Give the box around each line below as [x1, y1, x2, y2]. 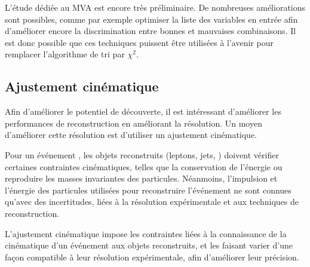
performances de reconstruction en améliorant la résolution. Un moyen [5, 116, 262, 129]
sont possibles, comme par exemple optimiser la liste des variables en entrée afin [5, 13, 298, 25]
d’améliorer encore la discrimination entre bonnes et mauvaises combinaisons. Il [5, 24, 296, 37]
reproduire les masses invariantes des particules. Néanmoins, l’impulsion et [5, 172, 278, 185]
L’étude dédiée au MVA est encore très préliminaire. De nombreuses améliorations [5, 1, 306, 13]
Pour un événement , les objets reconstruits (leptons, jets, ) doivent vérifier [5, 148, 279, 161]
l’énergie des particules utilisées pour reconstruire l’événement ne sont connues [5, 183, 291, 196]
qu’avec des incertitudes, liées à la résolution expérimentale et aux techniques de [5, 195, 299, 208]
